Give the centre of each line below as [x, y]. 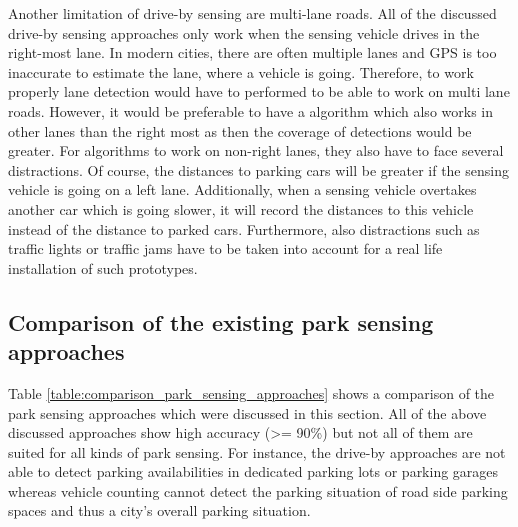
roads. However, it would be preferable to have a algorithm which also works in [250, 110]
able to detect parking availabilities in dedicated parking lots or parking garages [253, 471]
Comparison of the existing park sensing [221, 321]
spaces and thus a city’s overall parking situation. [159, 510]
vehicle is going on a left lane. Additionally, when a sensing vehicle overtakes [242, 189]
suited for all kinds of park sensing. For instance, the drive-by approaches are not [257, 451]
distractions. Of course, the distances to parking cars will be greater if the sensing [258, 169]
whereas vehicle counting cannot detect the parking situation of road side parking [258, 490]
